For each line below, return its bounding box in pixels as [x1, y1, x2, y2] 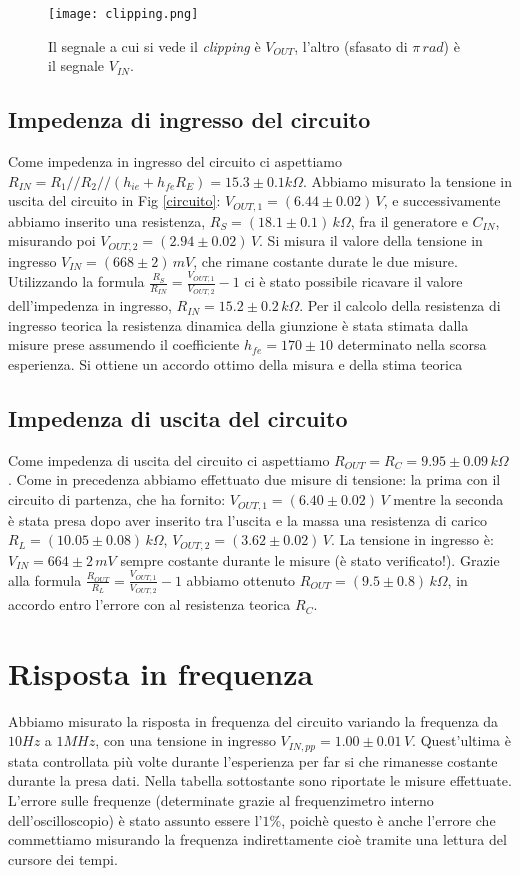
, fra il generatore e [350, 210, 468, 231]
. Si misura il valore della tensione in [259, 230, 483, 251]
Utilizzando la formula [8, 271, 145, 292]
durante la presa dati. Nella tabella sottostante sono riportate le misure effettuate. [8, 770, 512, 791]
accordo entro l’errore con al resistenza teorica [8, 594, 291, 615]
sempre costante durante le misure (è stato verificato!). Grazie [120, 549, 500, 570]
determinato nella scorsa [337, 334, 487, 355]
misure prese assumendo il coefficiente [8, 334, 240, 355]
